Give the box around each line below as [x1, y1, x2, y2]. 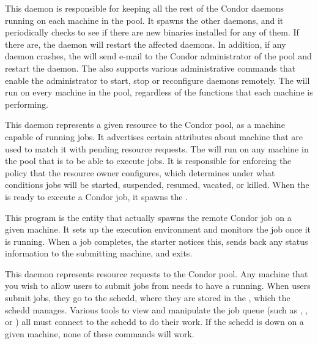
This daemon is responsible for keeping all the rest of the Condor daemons [5, 2, 284, 14]
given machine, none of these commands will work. [5, 327, 194, 340]
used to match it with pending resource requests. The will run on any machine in [5, 142, 309, 155]
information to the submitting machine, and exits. [5, 247, 193, 260]
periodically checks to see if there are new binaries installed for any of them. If [5, 26, 299, 39]
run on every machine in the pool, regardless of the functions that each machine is [5, 86, 313, 99]
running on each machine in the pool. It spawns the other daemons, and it [5, 13, 284, 26]
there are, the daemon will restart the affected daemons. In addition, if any [5, 37, 286, 50]
